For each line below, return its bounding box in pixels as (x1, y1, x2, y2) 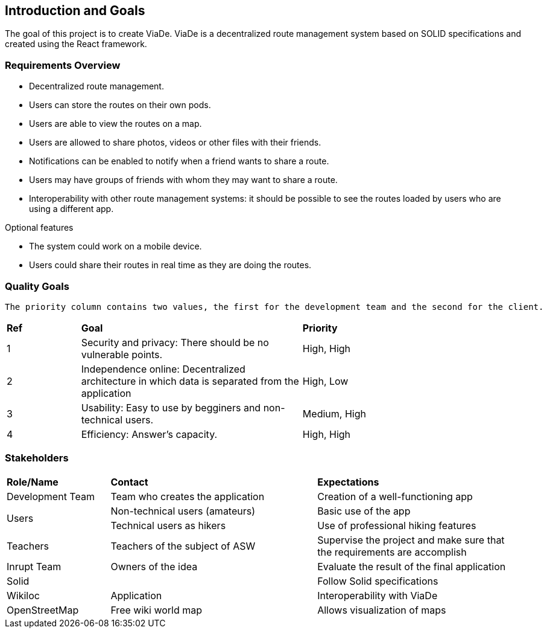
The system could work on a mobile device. (29, 241, 202, 252)
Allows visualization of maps (317, 603, 446, 616)
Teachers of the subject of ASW (110, 539, 256, 552)
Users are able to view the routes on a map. (29, 118, 202, 129)
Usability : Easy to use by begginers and (81, 401, 261, 414)
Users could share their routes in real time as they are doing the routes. (29, 260, 312, 271)
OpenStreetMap (7, 603, 79, 616)
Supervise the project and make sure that (317, 533, 505, 546)
